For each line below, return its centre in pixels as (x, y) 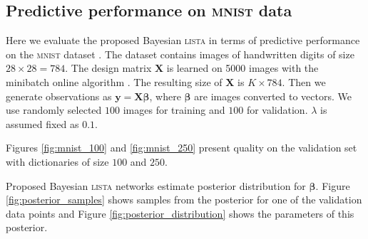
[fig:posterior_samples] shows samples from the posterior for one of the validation (184, 200)
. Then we (304, 81)
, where (165, 96)
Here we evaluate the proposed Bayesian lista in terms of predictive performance (183, 40)
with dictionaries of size (57, 161)
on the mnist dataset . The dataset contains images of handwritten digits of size (180, 54)
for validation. (277, 110)
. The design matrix (108, 68)
